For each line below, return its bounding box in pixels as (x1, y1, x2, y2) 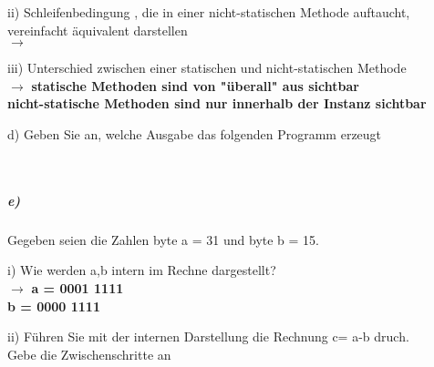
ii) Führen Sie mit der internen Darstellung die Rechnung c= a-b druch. (7, 327, 409, 346)
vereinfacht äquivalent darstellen (7, 20, 188, 39)
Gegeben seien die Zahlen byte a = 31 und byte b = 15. (7, 229, 319, 249)
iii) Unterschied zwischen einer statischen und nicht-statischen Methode (7, 58, 407, 77)
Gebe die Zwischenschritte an (7, 344, 171, 363)
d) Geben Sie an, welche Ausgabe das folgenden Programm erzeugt (7, 124, 382, 143)
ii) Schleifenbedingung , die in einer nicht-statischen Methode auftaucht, (7, 3, 410, 21)
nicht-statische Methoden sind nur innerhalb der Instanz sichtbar (7, 94, 427, 113)
